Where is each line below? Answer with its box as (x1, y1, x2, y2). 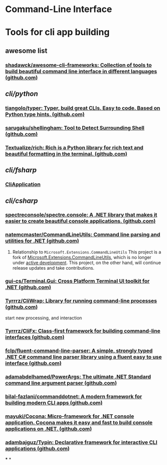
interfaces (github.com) (5, 333, 65, 340)
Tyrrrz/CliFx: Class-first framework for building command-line (5, 327, 160, 334)
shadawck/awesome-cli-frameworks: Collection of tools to (5, 61, 152, 68)
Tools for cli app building (5, 27, 110, 38)
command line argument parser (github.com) (5, 379, 117, 386)
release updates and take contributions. (12, 265, 94, 271)
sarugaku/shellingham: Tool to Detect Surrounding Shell (5, 124, 145, 131)
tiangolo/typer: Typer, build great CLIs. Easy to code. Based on (5, 104, 160, 111)
